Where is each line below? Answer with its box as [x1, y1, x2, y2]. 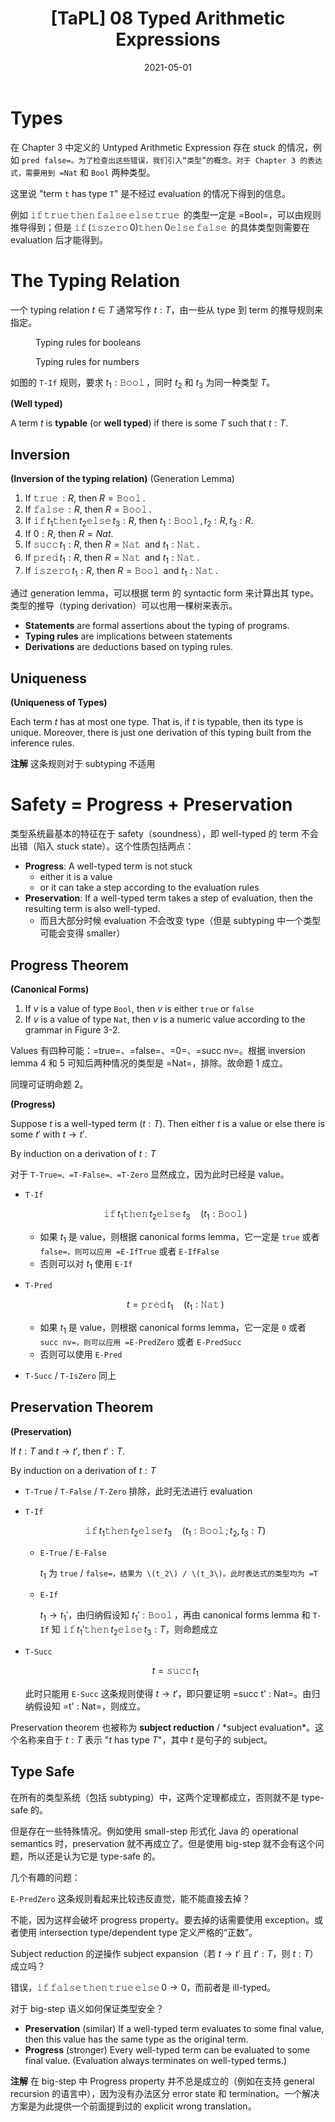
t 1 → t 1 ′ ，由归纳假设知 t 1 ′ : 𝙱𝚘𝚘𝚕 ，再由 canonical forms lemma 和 [39, 1609, 311, 1624]
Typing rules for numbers [35, 355, 140, 367]
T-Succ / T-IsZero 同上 [24, 1369, 117, 1381]
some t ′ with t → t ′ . [10, 1128, 88, 1140]
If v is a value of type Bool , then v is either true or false [24, 1002, 255, 1014]
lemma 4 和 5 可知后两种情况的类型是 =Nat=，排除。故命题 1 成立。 [10, 1057, 289, 1069]
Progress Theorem [10, 957, 130, 974]
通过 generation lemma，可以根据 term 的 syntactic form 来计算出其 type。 [10, 587, 320, 599]
